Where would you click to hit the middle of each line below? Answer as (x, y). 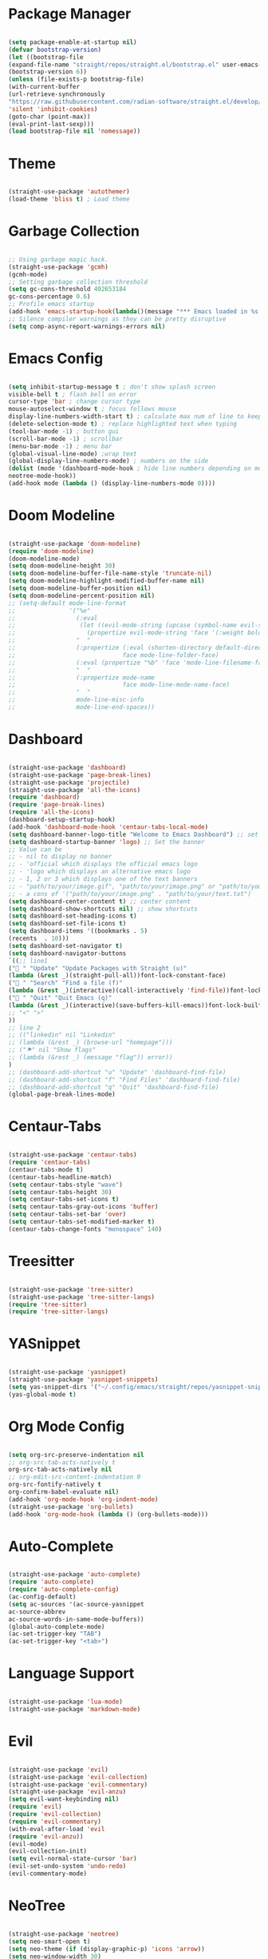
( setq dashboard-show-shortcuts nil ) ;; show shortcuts (103, 909)
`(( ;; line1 (28, 961)
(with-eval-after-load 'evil (57, 1829)
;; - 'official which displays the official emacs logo (103, 864)
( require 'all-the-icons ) (51, 812)
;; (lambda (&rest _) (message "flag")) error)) (91, 1057)
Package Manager (70, 14)
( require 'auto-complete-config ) (64, 1590)
